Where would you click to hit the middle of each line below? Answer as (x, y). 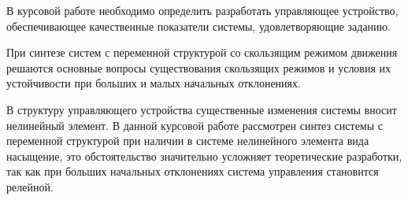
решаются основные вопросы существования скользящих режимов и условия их (199, 67)
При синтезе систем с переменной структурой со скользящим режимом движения (202, 52)
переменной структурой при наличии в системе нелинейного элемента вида (188, 141)
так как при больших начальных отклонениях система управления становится (193, 171)
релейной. (30, 186)
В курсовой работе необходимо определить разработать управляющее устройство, (202, 10)
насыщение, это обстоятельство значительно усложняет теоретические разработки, (204, 156)
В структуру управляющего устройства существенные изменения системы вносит (202, 109)
